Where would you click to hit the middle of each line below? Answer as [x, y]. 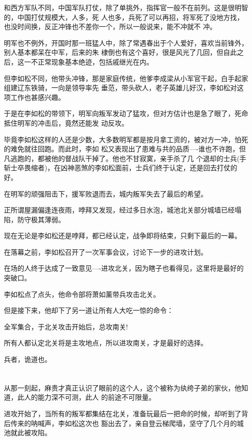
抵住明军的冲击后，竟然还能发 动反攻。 [66, 122]
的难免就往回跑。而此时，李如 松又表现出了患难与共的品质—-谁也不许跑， [122, 149]
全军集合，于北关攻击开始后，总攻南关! [66, 326]
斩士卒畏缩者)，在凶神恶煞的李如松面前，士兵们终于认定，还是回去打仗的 [121, 168]
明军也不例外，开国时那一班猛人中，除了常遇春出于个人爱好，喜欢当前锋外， [126, 42]
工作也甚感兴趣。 [38, 97]
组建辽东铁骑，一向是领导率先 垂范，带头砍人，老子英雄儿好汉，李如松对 [120, 88]
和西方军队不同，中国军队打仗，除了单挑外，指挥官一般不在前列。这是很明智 [126, 7]
